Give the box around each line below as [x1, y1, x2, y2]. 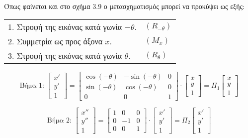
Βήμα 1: [19, 82, 44, 90]
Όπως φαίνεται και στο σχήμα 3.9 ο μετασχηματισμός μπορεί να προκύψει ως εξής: [4, 1, 245, 11]
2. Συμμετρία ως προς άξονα [8, 35, 103, 47]
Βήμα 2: [47, 117, 72, 124]
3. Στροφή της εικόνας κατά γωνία [8, 49, 122, 61]
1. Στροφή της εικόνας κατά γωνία [8, 20, 122, 32]
